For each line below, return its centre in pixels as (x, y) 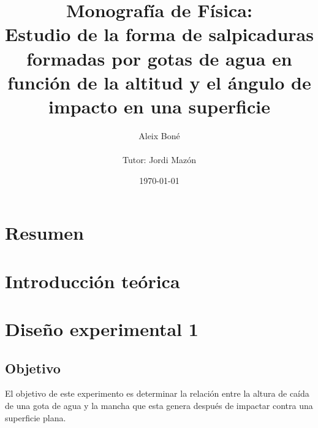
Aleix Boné (159, 135)
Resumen (44, 233)
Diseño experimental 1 (102, 329)
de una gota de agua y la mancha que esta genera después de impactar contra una (159, 405)
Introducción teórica (93, 281)
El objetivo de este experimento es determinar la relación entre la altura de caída (157, 393)
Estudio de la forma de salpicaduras (159, 34)
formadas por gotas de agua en (159, 58)
